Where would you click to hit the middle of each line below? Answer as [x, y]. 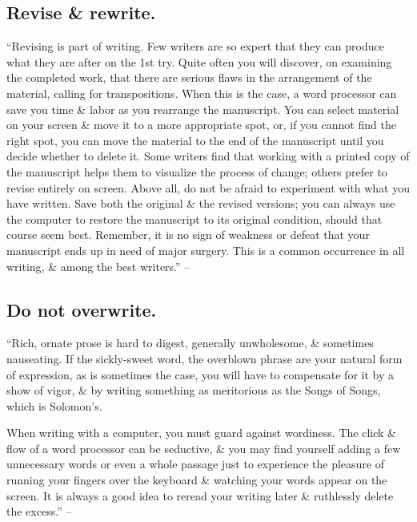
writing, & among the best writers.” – [98, 266]
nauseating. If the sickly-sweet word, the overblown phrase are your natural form [204, 358]
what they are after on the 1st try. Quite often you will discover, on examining [199, 61]
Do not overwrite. [82, 309]
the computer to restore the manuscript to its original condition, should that [194, 219]
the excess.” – [39, 511]
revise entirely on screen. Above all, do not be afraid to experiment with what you [208, 187]
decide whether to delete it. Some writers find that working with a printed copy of [208, 156]
